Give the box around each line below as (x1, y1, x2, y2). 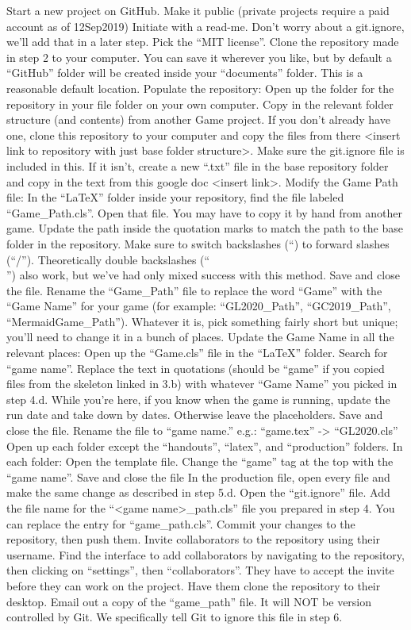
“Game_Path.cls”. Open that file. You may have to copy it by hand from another (6, 204, 403, 221)
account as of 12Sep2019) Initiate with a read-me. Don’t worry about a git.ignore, (6, 17, 405, 34)
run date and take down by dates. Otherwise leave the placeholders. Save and (6, 406, 383, 423)
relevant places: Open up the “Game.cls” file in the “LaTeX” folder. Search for (6, 344, 388, 361)
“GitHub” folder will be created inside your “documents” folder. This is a (6, 64, 363, 81)
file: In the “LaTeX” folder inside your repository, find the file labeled (6, 189, 344, 206)
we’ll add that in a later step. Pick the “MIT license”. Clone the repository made (6, 33, 399, 50)
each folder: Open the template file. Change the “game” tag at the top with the (6, 453, 394, 470)
